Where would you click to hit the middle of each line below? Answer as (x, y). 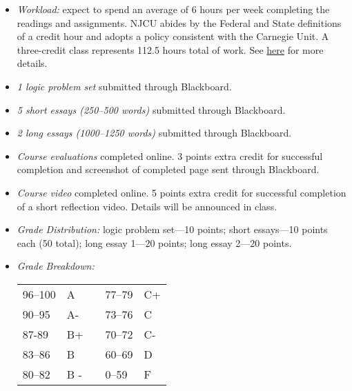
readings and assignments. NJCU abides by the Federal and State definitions (179, 22)
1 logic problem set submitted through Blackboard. (124, 86)
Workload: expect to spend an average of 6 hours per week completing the (173, 9)
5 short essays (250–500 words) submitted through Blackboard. (151, 109)
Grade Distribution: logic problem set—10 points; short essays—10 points (172, 229)
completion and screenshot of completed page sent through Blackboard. (168, 169)
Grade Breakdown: (56, 266)
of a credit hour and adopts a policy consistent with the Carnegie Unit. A (173, 36)
